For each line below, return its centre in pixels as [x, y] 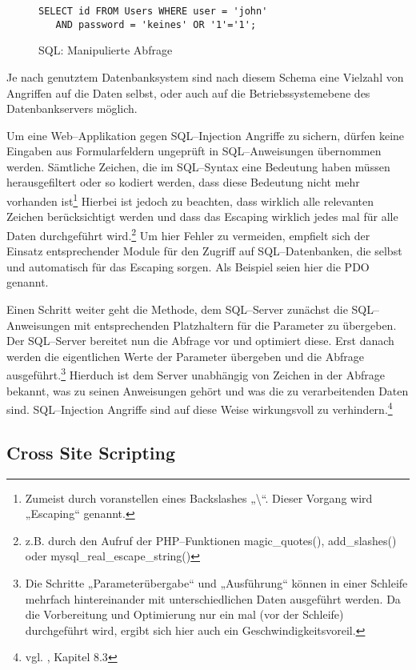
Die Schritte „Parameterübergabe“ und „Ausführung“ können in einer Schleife [216, 582]
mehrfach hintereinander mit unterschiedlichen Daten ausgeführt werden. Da [213, 598]
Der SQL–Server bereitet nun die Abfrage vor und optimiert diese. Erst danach [200, 341]
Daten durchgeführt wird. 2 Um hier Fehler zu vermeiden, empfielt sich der [188, 234]
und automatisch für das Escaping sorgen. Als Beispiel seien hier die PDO [188, 266]
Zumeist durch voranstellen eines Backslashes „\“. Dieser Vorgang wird [199, 497]
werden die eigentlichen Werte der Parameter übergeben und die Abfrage [185, 356]
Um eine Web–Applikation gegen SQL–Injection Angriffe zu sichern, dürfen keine [206, 135]
